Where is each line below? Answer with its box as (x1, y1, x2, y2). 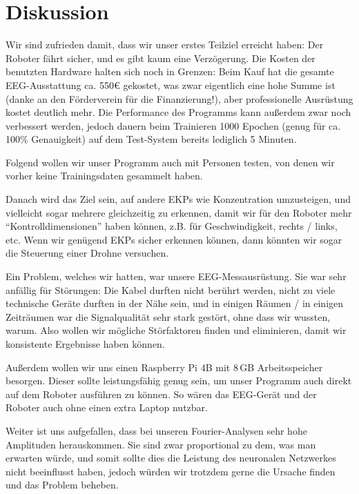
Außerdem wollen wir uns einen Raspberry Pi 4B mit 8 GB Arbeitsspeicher (6, 359, 323, 374)
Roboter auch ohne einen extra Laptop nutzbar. (6, 400, 208, 415)
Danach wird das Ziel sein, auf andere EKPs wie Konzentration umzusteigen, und (6, 192, 351, 206)
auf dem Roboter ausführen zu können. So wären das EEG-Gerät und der (6, 386, 317, 401)
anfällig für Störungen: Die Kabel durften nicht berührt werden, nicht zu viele (6, 282, 336, 297)
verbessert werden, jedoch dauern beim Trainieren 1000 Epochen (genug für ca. (6, 118, 341, 132)
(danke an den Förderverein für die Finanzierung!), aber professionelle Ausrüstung (6, 91, 353, 106)
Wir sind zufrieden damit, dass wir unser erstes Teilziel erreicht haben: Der (6, 37, 324, 52)
